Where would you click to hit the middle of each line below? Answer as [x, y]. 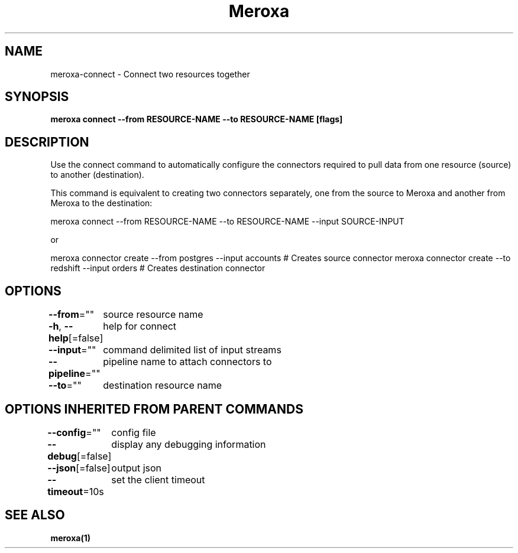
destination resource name [163, 386]
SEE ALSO [35, 515]
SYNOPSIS [37, 97]
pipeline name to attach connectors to [187, 362]
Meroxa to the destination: [101, 203]
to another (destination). [97, 175]
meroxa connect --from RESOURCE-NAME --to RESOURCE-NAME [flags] [197, 119]
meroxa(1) [70, 538]
